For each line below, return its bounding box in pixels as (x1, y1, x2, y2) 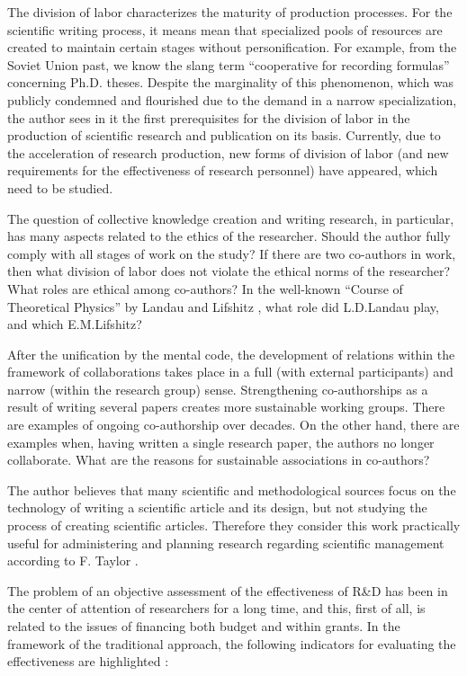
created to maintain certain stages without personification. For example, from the (7, 38, 457, 57)
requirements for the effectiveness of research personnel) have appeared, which (7, 161, 438, 180)
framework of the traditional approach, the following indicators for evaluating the (7, 634, 456, 653)
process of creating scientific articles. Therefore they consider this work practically (7, 516, 461, 535)
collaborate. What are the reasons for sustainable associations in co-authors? (7, 450, 430, 469)
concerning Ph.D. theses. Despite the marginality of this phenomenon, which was (7, 73, 454, 92)
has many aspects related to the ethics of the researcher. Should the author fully (7, 227, 451, 245)
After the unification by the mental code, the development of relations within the (7, 344, 455, 363)
